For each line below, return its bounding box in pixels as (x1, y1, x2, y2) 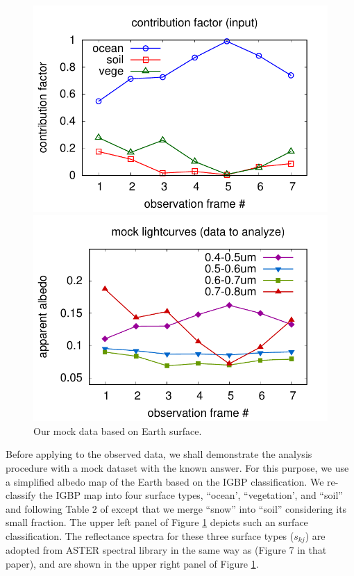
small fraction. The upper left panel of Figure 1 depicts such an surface (6, 515, 308, 529)
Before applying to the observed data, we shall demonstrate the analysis (6, 447, 312, 461)
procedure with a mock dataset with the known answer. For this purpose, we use (6, 460, 349, 475)
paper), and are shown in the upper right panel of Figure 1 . (6, 556, 259, 570)
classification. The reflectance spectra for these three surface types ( (6, 528, 294, 543)
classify (6, 488, 36, 502)
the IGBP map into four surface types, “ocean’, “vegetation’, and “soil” (39, 488, 343, 502)
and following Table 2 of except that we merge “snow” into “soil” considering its (6, 501, 347, 516)
